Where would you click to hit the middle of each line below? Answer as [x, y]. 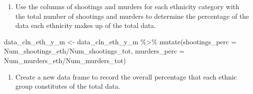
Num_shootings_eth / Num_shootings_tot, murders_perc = [94, 51]
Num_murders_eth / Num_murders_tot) [65, 60]
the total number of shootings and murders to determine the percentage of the [132, 16]
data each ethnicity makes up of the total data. [86, 25]
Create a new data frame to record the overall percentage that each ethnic [126, 76]
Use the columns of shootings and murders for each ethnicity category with [127, 6]
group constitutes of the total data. [68, 86]
